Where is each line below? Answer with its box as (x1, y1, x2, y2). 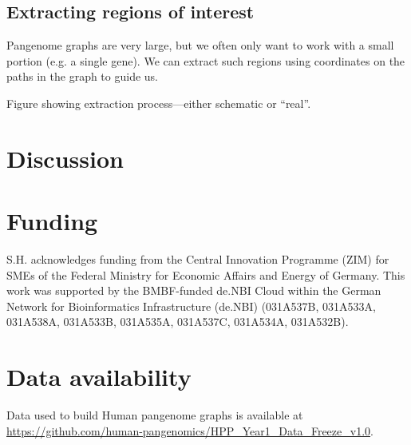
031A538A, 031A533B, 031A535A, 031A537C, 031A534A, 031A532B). (6, 313, 349, 330)
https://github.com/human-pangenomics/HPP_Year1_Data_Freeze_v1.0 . (6, 422, 373, 439)
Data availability (6, 360, 192, 393)
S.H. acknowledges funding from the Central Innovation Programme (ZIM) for (6, 251, 389, 268)
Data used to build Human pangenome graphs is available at (6, 407, 303, 423)
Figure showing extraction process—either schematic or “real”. (6, 94, 311, 111)
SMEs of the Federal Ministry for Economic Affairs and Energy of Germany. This (6, 266, 405, 283)
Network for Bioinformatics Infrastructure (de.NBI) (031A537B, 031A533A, (6, 297, 376, 314)
